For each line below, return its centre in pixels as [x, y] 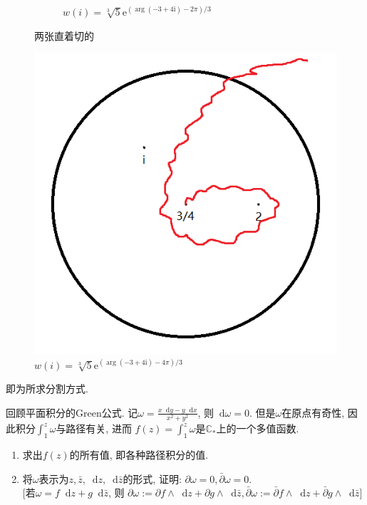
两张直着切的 [64, 35]
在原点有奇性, [313, 412]
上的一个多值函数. [258, 428]
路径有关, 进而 [99, 428]
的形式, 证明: [152, 478]
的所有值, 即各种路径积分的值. [139, 454]
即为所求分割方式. [47, 389]
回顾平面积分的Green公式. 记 [72, 412]
